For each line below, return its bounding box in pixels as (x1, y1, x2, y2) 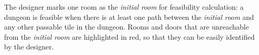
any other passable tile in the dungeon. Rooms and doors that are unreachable (4, 21, 249, 32)
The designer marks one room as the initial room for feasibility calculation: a (4, 2, 244, 12)
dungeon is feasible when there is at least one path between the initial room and (4, 11, 254, 22)
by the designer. (4, 41, 54, 52)
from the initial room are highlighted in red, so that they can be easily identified (4, 31, 255, 42)
